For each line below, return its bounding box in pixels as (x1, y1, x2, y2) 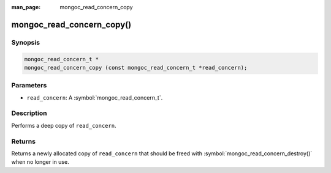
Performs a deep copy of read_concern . (11, 122, 116, 129)
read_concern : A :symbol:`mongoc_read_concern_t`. (26, 94, 163, 101)
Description (11, 109, 47, 117)
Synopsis (11, 38, 40, 46)
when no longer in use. (11, 158, 70, 166)
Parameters (11, 81, 47, 90)
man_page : (11, 4, 41, 10)
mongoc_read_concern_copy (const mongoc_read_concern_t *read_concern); (24, 64, 248, 71)
